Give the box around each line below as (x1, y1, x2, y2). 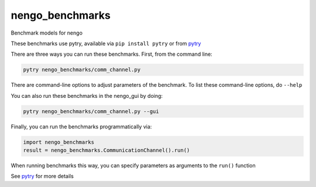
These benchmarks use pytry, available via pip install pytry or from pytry (11, 40, 201, 47)
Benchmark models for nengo (11, 29, 83, 36)
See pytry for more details (11, 173, 74, 180)
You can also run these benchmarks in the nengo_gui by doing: (11, 92, 163, 99)
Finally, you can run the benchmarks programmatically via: (11, 123, 152, 130)
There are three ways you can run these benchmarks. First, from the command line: (11, 50, 213, 58)
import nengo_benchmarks (23, 138, 95, 145)
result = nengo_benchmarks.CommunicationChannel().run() (23, 147, 190, 154)
